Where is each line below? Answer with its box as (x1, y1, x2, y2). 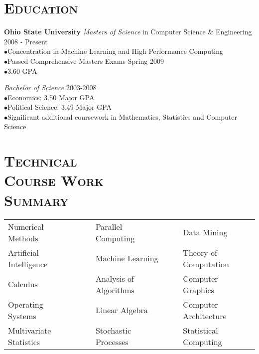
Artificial (8, 246, 39, 258)
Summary (4, 189, 69, 210)
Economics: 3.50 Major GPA (7, 92, 95, 102)
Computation (183, 258, 229, 270)
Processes (95, 336, 129, 348)
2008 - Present (4, 36, 48, 46)
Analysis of (95, 272, 134, 284)
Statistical (183, 324, 218, 336)
